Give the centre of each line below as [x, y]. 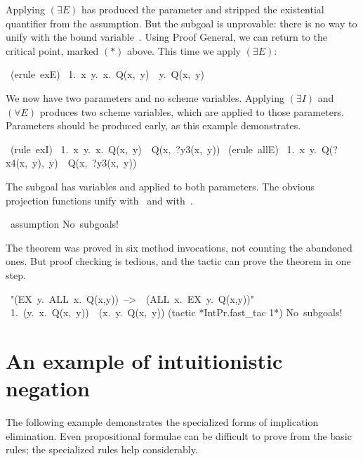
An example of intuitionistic [144, 360]
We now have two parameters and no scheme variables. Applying [145, 97]
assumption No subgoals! [64, 224]
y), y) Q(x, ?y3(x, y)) [85, 163]
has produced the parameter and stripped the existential [203, 9]
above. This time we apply [184, 50]
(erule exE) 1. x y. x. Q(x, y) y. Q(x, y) [107, 74]
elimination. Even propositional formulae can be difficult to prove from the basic [179, 435]
